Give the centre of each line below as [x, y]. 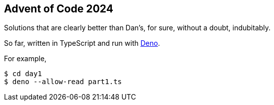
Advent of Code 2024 [59, 9]
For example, [25, 59]
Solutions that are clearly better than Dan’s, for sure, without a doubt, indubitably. [137, 28]
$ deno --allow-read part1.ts [63, 82]
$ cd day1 [23, 74]
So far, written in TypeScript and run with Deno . [82, 43]
